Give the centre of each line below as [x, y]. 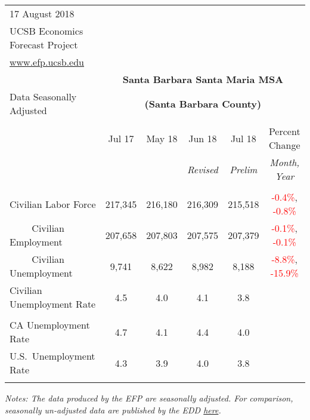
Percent [284, 131]
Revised [203, 169]
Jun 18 [203, 138]
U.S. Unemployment [52, 356]
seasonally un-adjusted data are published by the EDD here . [113, 410]
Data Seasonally [43, 96]
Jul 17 [121, 138]
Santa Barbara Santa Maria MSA [203, 79]
